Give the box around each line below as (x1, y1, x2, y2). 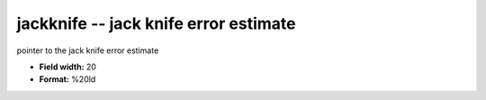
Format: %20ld (39, 74, 96, 85)
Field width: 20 (39, 61, 96, 72)
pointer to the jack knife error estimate (16, 45, 159, 56)
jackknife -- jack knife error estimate (16, 14, 296, 33)
